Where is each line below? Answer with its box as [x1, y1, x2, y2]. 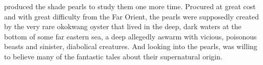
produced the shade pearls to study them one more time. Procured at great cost [4, 1, 256, 11]
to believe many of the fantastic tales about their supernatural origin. [4, 51, 222, 61]
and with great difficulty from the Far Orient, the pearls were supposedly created [4, 11, 259, 21]
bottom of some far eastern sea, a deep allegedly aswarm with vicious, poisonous [4, 31, 257, 41]
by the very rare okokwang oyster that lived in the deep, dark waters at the [4, 21, 241, 32]
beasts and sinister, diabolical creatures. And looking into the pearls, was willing [4, 41, 257, 52]
